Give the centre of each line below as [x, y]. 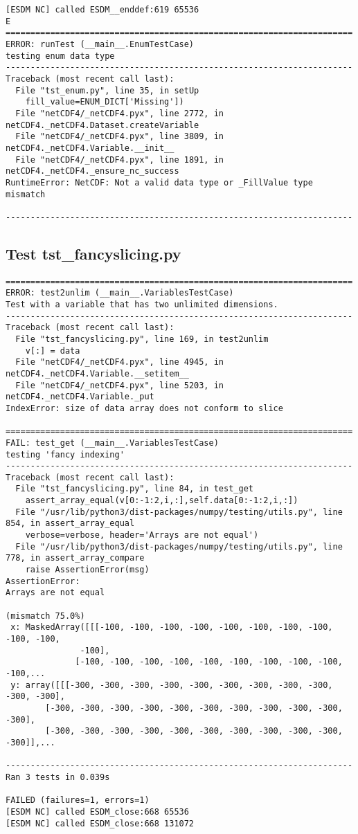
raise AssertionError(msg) [87, 570]
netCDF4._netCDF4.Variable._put [80, 397]
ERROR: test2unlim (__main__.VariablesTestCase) [120, 293]
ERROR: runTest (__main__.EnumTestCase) [100, 44]
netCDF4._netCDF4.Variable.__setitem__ [97, 373]
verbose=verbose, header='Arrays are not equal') [142, 535]
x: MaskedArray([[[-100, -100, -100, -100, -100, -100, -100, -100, [172, 627]
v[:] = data [53, 351]
